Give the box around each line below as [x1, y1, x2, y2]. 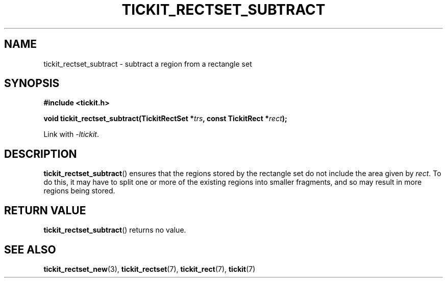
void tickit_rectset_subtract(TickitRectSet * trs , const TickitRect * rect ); [43, 114, 287, 123]
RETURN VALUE [4, 204, 86, 217]
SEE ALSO [4, 243, 56, 256]
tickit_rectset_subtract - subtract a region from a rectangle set [43, 59, 252, 68]
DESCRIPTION [4, 147, 77, 160]
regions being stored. [43, 186, 115, 195]
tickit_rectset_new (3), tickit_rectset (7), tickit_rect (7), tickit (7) [43, 264, 256, 273]
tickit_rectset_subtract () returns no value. [43, 225, 186, 235]
